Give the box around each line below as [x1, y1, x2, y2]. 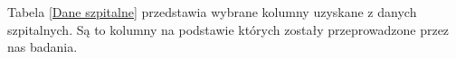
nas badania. [7, 38, 78, 56]
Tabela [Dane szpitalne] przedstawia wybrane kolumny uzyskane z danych [7, 3, 417, 21]
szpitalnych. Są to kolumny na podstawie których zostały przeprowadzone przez [7, 20, 450, 38]
